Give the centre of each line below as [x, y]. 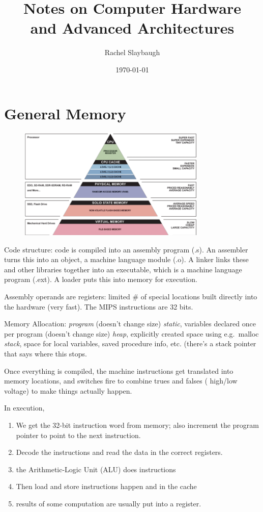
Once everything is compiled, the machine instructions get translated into [119, 370]
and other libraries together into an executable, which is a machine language [123, 269]
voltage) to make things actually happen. [68, 390]
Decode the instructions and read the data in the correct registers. [119, 452]
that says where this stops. [46, 353]
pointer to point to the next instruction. [78, 435]
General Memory [65, 113]
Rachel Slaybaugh [132, 52]
